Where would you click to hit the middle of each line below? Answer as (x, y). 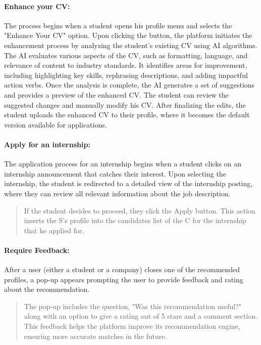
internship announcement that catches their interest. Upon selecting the (115, 173)
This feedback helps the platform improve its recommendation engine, (132, 326)
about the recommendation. (47, 289)
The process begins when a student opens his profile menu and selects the (118, 25)
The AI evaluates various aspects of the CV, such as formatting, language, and (126, 55)
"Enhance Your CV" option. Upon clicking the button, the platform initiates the (128, 35)
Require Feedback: (37, 250)
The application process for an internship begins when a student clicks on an (123, 164)
